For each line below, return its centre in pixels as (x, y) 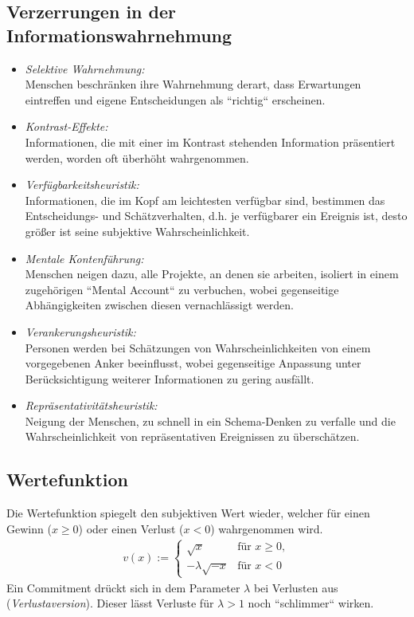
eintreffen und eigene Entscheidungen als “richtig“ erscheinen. (175, 99)
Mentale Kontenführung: (84, 258)
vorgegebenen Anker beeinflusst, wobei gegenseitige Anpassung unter (193, 363)
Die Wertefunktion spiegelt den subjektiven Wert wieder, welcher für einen (188, 513)
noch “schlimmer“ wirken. (311, 603)
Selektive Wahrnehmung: (85, 68)
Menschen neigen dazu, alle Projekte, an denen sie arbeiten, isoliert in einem (212, 274)
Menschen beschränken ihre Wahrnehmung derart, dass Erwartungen (193, 84)
